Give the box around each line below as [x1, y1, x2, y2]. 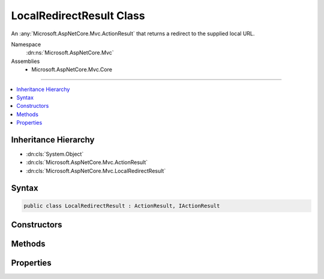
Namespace [11, 41, 41, 48]
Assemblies [11, 57, 40, 65]
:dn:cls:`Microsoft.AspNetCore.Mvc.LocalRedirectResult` [26, 167, 166, 174]
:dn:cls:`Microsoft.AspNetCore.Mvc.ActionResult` [26, 159, 148, 166]
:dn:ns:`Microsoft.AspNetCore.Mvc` [26, 49, 114, 56]
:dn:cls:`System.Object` [26, 150, 84, 157]
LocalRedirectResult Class [11, 9, 145, 22]
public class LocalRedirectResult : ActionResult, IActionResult [23, 202, 220, 209]
